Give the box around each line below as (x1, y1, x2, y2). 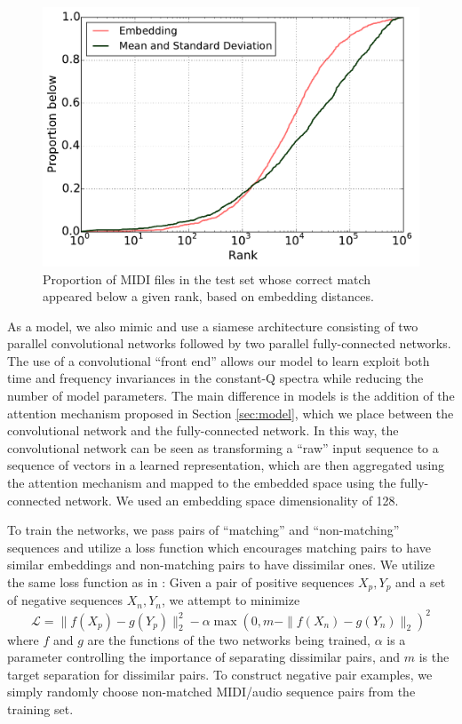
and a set (395, 573, 446, 591)
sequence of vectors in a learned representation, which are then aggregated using (7, 456, 445, 474)
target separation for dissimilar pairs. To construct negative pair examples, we (7, 664, 433, 683)
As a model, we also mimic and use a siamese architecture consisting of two (7, 316, 418, 335)
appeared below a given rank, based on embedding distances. (43, 287, 374, 306)
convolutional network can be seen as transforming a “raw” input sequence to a (7, 438, 439, 457)
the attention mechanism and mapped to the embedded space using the (7, 473, 396, 492)
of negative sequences (7, 591, 123, 609)
